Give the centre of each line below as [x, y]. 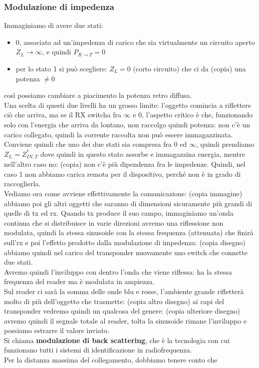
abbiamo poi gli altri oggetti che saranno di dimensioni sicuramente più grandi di [128, 203]
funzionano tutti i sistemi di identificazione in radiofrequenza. [98, 350]
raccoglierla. [22, 184]
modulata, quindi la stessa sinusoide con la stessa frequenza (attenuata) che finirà [129, 232]
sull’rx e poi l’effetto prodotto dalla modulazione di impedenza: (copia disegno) [125, 242]
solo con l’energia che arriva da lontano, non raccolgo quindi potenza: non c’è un [127, 124]
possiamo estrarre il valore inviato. [57, 330]
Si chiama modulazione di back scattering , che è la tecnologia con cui [117, 340]
